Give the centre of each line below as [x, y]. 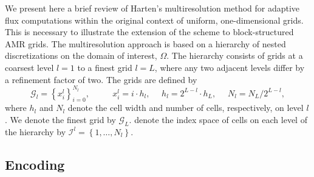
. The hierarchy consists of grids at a [235, 55]
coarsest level [29, 67]
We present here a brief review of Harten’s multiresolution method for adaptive [152, 8]
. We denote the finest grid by [60, 120]
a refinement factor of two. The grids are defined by [101, 79]
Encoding [35, 164]
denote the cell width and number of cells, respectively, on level [186, 108]
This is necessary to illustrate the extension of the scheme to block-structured [149, 32]
